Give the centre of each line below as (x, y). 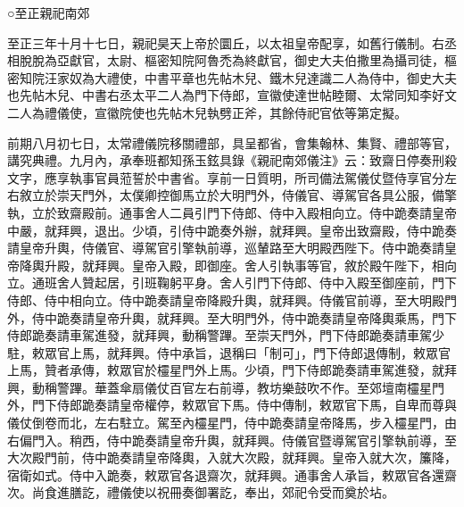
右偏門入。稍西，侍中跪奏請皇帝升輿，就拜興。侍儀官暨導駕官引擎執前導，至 (232, 440)
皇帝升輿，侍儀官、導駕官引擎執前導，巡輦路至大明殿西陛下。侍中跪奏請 (232, 248)
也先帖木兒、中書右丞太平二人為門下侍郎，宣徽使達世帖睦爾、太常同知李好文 (232, 95)
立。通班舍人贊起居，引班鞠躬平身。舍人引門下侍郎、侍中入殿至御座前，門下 (232, 283)
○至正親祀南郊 (49, 12)
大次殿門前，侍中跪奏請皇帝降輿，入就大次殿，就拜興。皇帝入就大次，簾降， (232, 457)
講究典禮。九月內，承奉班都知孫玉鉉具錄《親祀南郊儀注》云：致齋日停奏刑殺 (232, 160)
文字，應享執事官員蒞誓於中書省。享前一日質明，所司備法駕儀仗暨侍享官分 (226, 177)
